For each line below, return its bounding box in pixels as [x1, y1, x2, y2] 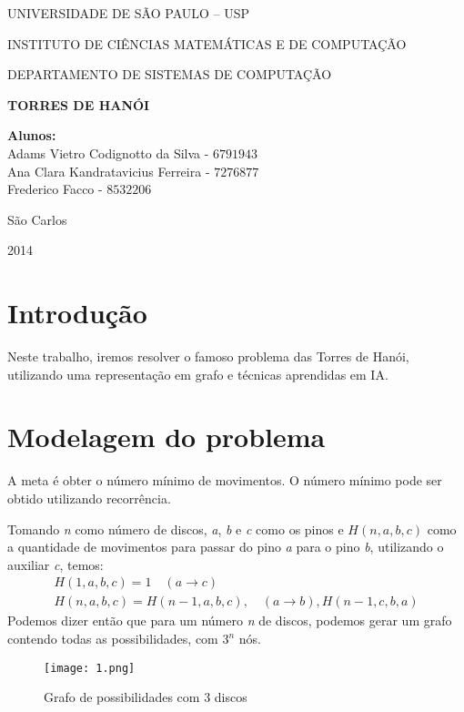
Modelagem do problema [7, 418, 326, 455]
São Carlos [7, 209, 67, 229]
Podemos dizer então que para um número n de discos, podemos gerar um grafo [7, 611, 452, 630]
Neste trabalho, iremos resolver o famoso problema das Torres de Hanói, [7, 347, 409, 366]
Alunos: [7, 126, 56, 145]
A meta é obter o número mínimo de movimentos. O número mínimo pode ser [7, 471, 442, 490]
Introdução [7, 294, 147, 331]
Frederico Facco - [7, 179, 103, 198]
